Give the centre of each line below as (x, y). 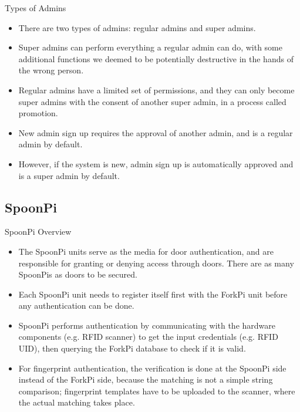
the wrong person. (51, 70)
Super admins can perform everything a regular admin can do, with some (150, 47)
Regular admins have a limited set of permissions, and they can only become (156, 90)
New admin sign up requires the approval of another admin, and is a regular (156, 132)
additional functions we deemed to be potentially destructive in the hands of (156, 58)
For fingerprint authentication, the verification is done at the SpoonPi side (152, 368)
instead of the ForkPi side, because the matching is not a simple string (146, 379)
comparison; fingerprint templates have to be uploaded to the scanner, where (157, 391)
